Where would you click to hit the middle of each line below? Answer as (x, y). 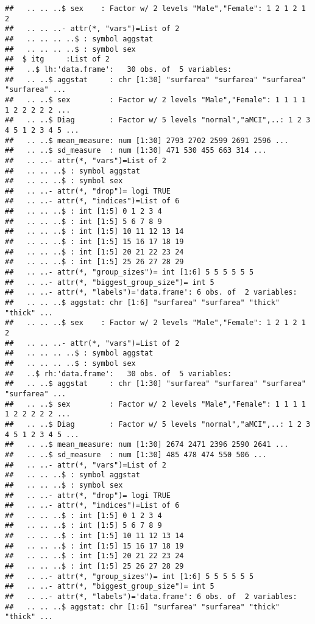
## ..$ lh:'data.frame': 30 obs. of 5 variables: (119, 69)
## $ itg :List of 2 (57, 59)
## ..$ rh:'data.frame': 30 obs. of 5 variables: (119, 373)
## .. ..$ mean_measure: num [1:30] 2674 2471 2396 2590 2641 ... (147, 445)
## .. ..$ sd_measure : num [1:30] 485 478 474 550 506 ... (136, 454)
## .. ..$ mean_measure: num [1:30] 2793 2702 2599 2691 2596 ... (147, 140)
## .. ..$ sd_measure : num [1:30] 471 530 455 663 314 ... (136, 151)
